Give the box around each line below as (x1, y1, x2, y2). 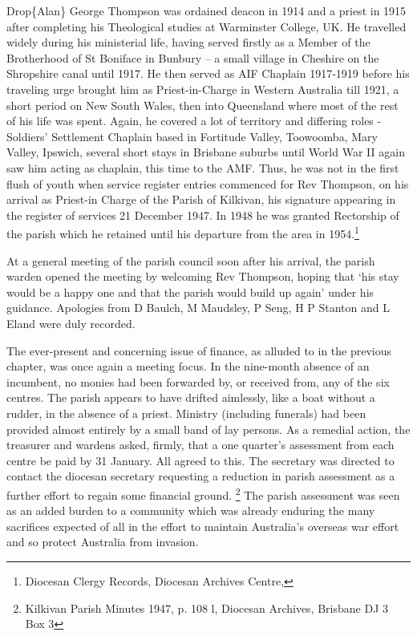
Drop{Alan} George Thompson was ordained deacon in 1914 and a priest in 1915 (6, 2, 407, 18)
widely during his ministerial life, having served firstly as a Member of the (6, 34, 370, 51)
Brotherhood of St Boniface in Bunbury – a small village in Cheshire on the (6, 49, 379, 66)
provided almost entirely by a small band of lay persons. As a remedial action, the (6, 420, 411, 437)
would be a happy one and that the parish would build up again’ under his (6, 283, 374, 300)
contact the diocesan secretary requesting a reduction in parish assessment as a (6, 468, 395, 484)
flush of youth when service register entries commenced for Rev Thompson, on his (6, 175, 409, 192)
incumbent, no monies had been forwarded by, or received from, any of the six (6, 373, 390, 390)
